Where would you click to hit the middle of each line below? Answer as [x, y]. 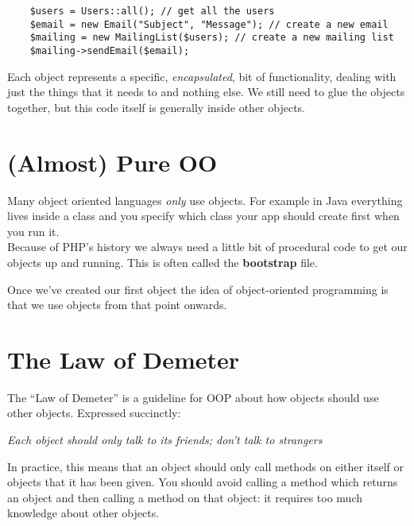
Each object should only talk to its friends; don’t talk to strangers [165, 439]
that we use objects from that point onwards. [117, 305]
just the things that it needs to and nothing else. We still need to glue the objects [206, 92]
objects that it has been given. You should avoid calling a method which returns [203, 482]
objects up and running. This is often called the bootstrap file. [163, 262]
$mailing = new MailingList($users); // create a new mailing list [212, 38]
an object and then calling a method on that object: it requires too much [185, 497]
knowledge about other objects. [83, 513]
